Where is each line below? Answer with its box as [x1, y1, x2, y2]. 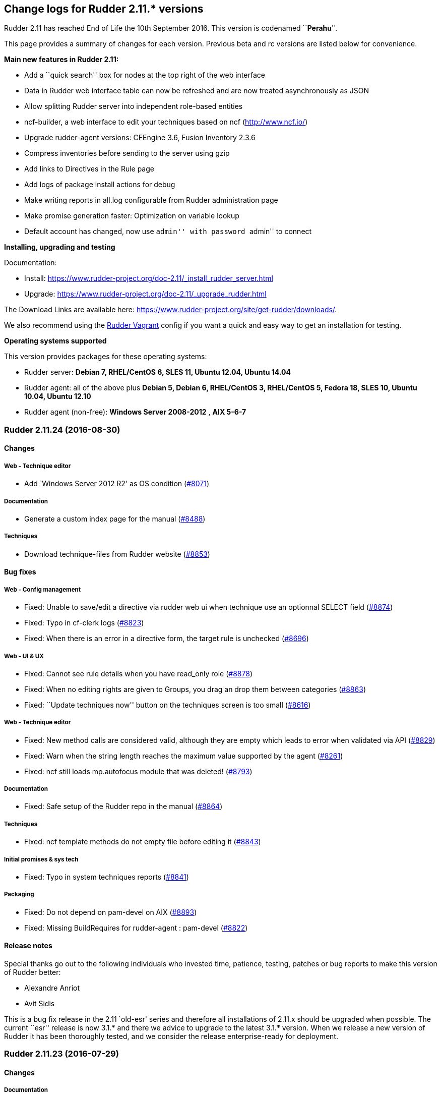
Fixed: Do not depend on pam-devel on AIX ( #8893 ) [24, 907, 197, 916]
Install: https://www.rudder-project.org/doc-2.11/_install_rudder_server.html [24, 274, 273, 283]
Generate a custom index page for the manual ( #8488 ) [24, 514, 206, 523]
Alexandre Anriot [24, 984, 80, 993]
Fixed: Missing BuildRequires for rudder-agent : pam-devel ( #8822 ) [24, 923, 248, 932]
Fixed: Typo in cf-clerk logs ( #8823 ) [24, 618, 144, 627]
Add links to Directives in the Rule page [24, 164, 154, 174]
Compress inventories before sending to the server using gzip [24, 149, 230, 158]
